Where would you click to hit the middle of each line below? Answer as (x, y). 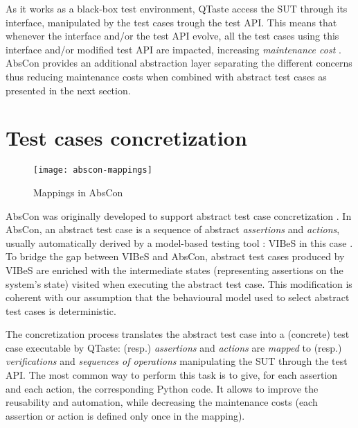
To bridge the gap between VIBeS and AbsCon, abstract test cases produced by (175, 256)
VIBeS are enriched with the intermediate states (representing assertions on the (174, 269)
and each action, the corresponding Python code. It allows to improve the (162, 388)
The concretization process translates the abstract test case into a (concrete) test (178, 334)
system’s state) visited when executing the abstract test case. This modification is (179, 283)
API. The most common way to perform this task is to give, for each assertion (172, 375)
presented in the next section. (68, 90)
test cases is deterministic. (61, 310)
